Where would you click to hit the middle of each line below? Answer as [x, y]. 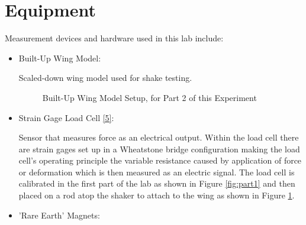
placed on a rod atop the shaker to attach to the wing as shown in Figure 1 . [157, 195]
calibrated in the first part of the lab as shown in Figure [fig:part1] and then [157, 183]
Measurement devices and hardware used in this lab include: [114, 38]
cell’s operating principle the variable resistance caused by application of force [160, 160]
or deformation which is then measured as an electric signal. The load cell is [157, 172]
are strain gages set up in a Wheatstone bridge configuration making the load [159, 149]
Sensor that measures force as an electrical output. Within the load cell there [159, 137]
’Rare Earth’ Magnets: [59, 215]
